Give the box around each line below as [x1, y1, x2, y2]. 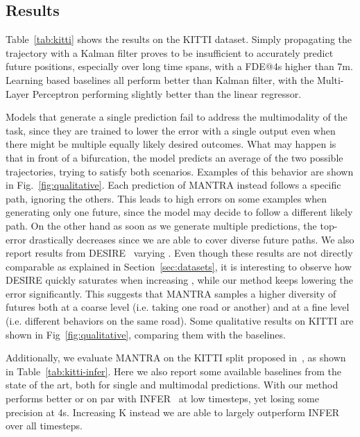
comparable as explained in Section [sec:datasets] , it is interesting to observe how [6, 259, 352, 273]
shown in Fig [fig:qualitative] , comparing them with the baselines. [6, 327, 286, 341]
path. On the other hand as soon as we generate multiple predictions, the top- [6, 218, 338, 232]
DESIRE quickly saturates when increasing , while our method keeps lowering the [6, 273, 353, 287]
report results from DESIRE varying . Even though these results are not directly [6, 246, 353, 260]
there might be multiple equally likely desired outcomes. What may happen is [6, 137, 336, 151]
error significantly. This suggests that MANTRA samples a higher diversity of [6, 286, 336, 300]
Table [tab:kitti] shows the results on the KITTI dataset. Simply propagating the [6, 32, 352, 46]
